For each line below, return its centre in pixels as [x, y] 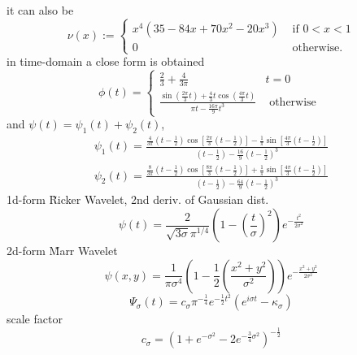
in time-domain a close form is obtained [106, 61]
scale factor [35, 319]
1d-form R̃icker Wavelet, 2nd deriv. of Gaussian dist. [138, 199]
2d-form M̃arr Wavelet [62, 251]
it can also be [40, 10]
